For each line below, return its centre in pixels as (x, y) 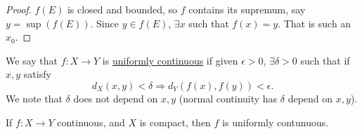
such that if (325, 60)
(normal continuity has (228, 98)
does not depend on (116, 98)
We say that (32, 60)
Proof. (19, 9)
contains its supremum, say (247, 9)
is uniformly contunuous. (276, 122)
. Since (104, 23)
